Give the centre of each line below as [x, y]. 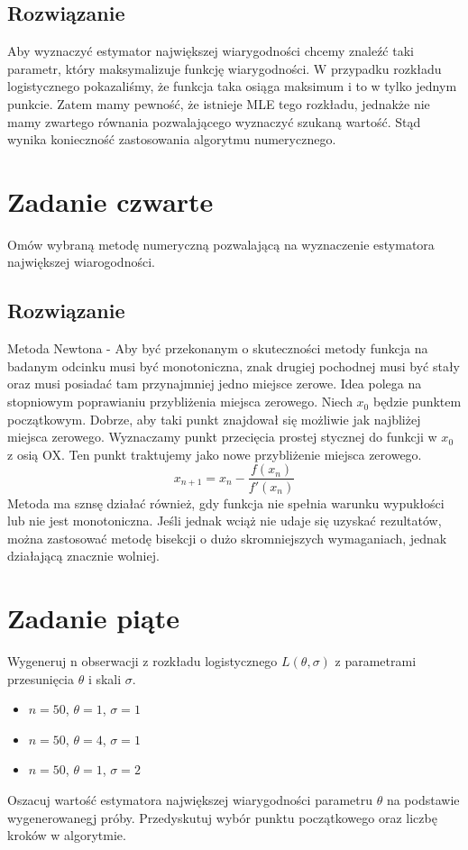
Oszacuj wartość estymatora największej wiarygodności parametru [190, 799]
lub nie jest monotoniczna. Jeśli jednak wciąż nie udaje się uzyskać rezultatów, [225, 521]
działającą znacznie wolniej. [83, 556]
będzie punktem [417, 402]
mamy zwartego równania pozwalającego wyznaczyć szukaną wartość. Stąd [214, 121]
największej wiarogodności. [81, 262]
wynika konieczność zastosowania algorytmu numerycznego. [172, 139]
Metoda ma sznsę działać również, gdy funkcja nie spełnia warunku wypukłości [226, 503]
